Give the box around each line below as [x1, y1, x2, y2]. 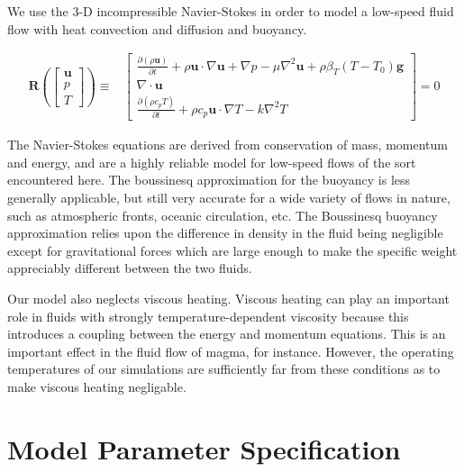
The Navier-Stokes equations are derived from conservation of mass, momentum [7, 135, 448, 154]
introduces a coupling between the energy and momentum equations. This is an [7, 324, 446, 343]
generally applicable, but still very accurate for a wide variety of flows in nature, [7, 188, 450, 207]
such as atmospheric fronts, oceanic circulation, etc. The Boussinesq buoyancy [7, 205, 438, 224]
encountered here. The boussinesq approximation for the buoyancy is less [7, 170, 411, 189]
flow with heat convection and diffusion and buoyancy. [7, 19, 307, 38]
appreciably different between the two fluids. [7, 259, 252, 277]
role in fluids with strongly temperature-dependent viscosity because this [7, 306, 409, 325]
